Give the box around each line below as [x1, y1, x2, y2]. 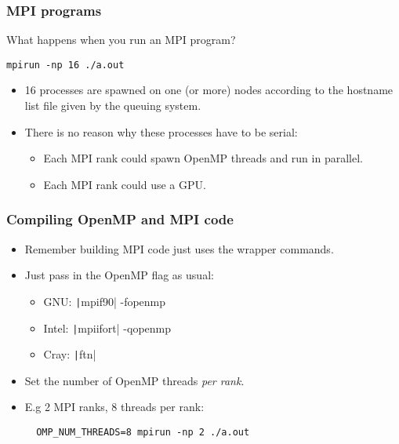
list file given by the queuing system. [24, 97, 201, 114]
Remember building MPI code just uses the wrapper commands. [24, 240, 334, 257]
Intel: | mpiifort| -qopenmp [43, 319, 172, 336]
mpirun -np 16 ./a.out [6, 59, 125, 71]
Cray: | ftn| [43, 346, 96, 362]
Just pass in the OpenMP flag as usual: [24, 267, 214, 283]
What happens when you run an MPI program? [6, 31, 236, 48]
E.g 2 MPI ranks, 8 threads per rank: [24, 399, 205, 415]
